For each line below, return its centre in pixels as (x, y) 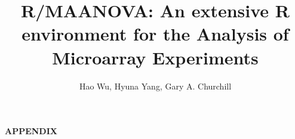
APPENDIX (31, 131)
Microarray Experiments (155, 57)
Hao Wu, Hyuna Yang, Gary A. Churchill (155, 86)
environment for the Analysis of (155, 34)
